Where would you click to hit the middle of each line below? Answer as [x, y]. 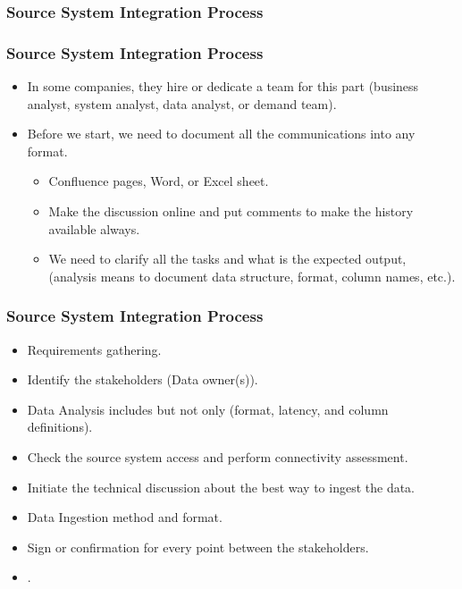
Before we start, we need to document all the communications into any [221, 134]
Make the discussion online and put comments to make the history [231, 211]
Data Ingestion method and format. [125, 517]
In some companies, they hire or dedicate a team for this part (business [223, 86]
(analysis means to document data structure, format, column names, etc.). [252, 276]
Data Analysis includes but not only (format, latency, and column [208, 409]
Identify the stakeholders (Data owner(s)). [143, 379]
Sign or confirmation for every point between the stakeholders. [198, 547]
